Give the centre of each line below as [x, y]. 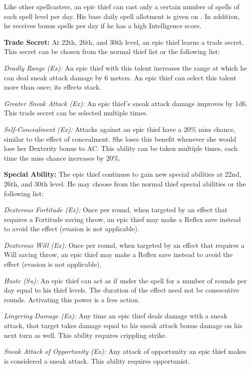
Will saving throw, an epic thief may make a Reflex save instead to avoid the [118, 254]
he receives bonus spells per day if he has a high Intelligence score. [103, 26]
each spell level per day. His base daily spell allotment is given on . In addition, [122, 16]
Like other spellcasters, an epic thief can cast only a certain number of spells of [122, 6]
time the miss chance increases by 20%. [62, 157]
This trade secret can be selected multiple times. [76, 113]
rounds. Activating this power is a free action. [72, 299]
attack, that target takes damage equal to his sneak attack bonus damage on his [123, 325]
